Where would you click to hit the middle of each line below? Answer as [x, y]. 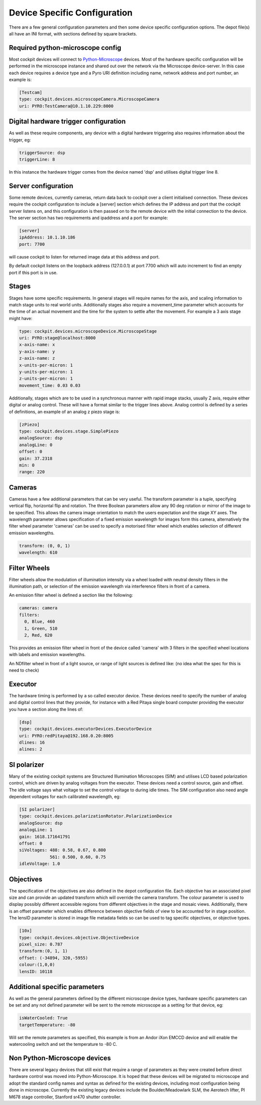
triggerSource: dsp [42, 152]
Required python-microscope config [65, 48]
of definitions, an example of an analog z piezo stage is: [65, 412]
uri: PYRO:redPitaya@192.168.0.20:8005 [66, 736]
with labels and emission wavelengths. [47, 655]
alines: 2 [31, 749]
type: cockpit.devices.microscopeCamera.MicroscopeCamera [89, 99]
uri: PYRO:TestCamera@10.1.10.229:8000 [66, 106]
